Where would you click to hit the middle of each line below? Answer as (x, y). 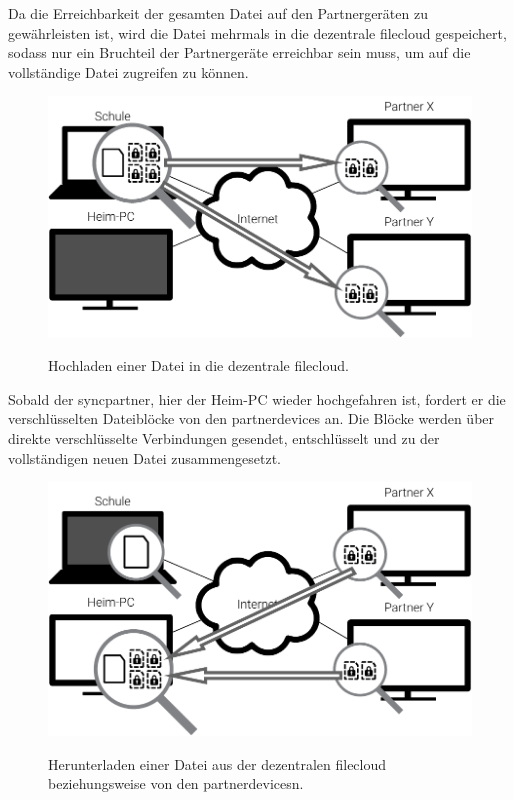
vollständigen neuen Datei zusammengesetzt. (145, 457)
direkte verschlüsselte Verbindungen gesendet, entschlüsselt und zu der (224, 437)
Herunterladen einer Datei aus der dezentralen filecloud (217, 763)
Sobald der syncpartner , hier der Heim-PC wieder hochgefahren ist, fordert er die (257, 398)
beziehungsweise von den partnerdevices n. (176, 783)
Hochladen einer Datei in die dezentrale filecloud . (198, 365)
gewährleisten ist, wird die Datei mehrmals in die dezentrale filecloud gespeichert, (257, 32)
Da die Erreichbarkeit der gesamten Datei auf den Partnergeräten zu (218, 13)
